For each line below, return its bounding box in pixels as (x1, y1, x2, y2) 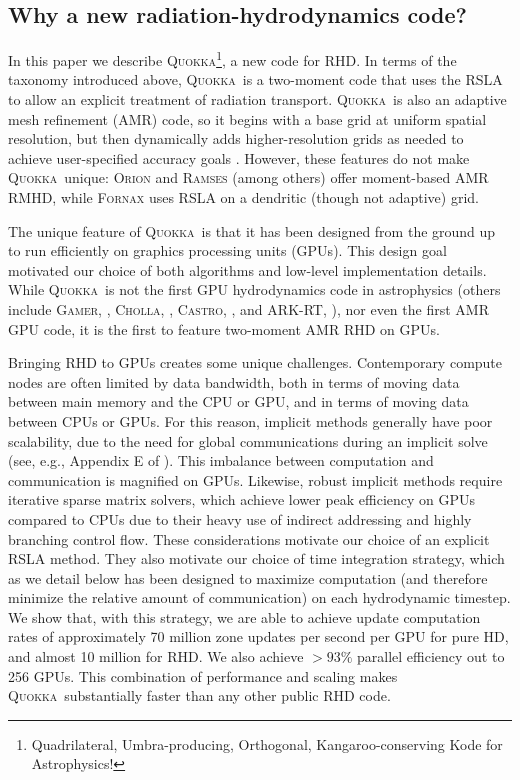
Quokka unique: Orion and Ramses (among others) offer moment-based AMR (8, 167, 489, 188)
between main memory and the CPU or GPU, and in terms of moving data (8, 391, 469, 412)
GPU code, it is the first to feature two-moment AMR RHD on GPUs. (8, 318, 440, 339)
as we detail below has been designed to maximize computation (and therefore (8, 567, 488, 588)
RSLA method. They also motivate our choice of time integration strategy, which (8, 548, 505, 569)
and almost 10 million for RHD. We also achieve (8, 646, 304, 667)
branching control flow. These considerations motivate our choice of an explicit (8, 528, 490, 549)
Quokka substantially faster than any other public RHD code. (8, 685, 391, 706)
